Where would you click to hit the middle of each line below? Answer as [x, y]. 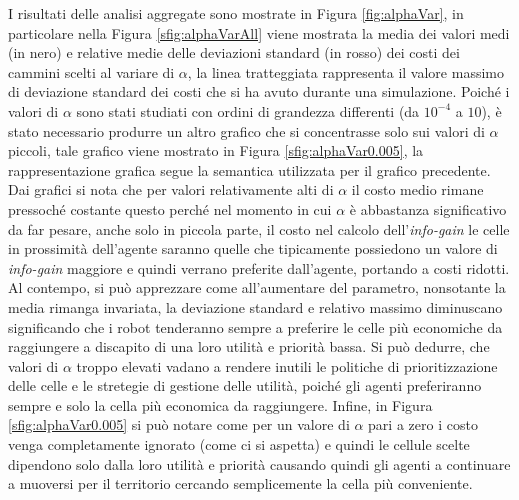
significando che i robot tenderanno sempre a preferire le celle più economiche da [255, 326]
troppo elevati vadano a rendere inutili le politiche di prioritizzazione [287, 365]
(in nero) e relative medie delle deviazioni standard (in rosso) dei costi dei [234, 52]
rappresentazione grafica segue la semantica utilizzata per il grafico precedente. [249, 169]
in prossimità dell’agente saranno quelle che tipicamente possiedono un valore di [253, 248]
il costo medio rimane [417, 189]
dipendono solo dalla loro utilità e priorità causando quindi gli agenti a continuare [259, 463]
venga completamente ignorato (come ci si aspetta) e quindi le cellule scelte [239, 444]
